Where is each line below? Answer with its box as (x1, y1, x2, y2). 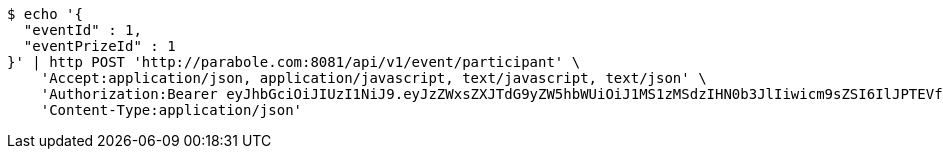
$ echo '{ (7, 6, 83, 22)
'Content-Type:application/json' (40, 102, 303, 118)
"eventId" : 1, (23, 22, 142, 38)
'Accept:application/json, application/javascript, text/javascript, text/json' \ (40, 70, 707, 86)
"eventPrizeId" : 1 (23, 38, 176, 54)
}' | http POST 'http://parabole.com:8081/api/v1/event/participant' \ (7, 54, 581, 70)
